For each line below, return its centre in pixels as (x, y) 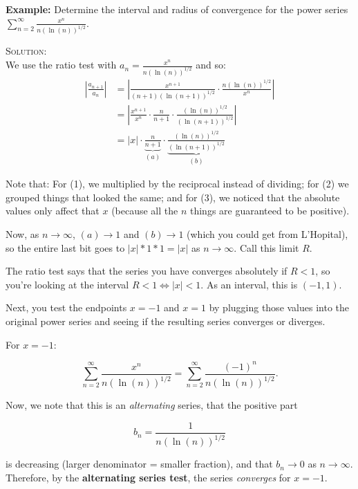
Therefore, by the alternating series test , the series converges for (148, 477)
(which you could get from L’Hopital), (267, 234)
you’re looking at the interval (67, 284)
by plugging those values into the (279, 307)
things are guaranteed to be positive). (270, 211)
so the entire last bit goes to (65, 247)
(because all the (145, 211)
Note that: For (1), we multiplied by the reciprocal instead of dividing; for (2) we (177, 184)
